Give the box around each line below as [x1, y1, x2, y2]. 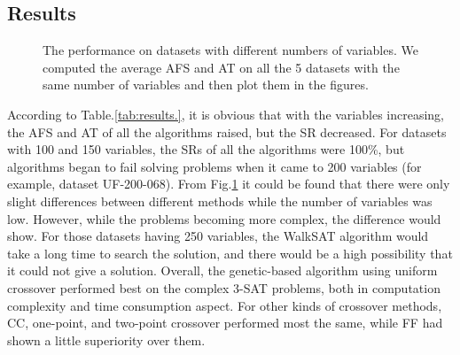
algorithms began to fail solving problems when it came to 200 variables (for [7, 157, 422, 175]
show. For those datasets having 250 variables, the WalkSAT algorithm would [7, 227, 429, 245]
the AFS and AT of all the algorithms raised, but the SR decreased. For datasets [7, 122, 447, 141]
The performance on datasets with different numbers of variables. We [43, 41, 418, 59]
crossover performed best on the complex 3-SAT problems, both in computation [7, 278, 441, 297]
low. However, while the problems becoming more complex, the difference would [7, 209, 441, 228]
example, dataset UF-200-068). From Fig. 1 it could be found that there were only [7, 174, 450, 193]
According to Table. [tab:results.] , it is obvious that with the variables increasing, [7, 104, 444, 123]
